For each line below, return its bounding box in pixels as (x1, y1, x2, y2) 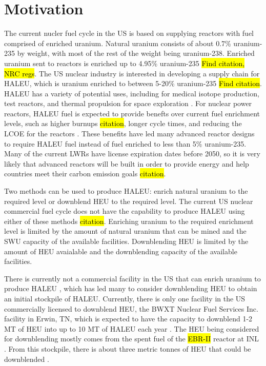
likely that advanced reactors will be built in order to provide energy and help (4, 158, 249, 169)
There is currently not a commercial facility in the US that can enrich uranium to (4, 273, 261, 283)
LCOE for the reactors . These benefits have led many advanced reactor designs (4, 128, 255, 139)
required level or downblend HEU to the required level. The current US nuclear (4, 195, 253, 206)
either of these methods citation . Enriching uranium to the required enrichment (4, 215, 254, 226)
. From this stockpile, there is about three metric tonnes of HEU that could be (4, 343, 251, 354)
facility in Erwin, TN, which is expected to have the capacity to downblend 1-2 (4, 313, 253, 324)
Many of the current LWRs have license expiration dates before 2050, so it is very (4, 148, 260, 159)
